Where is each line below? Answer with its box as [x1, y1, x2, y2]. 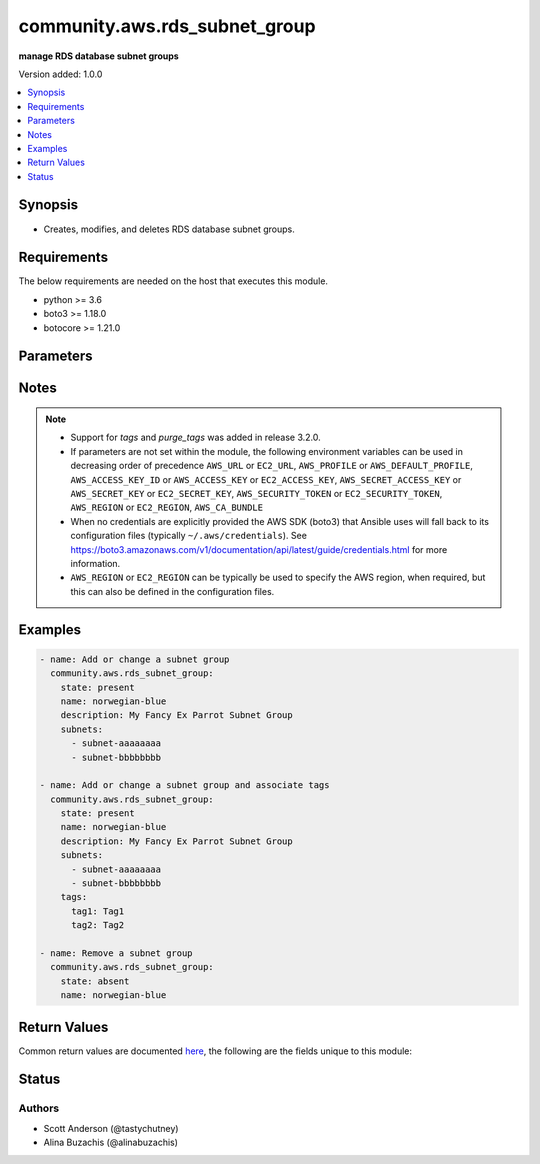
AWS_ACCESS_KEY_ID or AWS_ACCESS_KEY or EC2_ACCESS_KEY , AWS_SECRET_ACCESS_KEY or [70, 473, 462, 485]
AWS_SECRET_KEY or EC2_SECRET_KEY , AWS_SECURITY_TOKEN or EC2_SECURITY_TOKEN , [70, 488, 443, 500]
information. [70, 557, 121, 569]
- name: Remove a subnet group [39, 947, 194, 959]
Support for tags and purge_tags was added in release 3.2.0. [70, 431, 321, 444]
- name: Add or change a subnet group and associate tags [39, 780, 330, 791]
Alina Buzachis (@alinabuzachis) [43, 1136, 179, 1149]
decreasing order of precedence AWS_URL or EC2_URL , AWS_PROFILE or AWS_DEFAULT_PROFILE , [70, 460, 474, 472]
